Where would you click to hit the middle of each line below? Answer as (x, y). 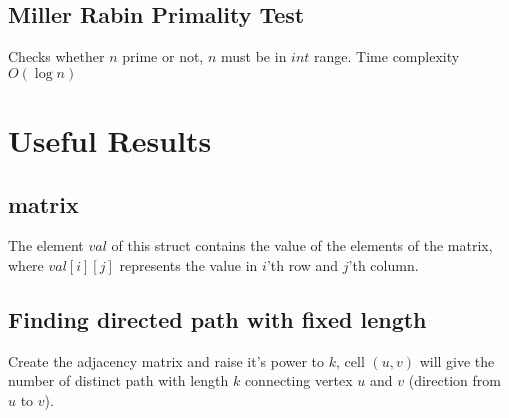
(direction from (454, 380)
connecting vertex (298, 380)
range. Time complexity (387, 56)
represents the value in (188, 264)
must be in (254, 56)
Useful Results (110, 139)
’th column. (383, 264)
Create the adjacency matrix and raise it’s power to (166, 360)
